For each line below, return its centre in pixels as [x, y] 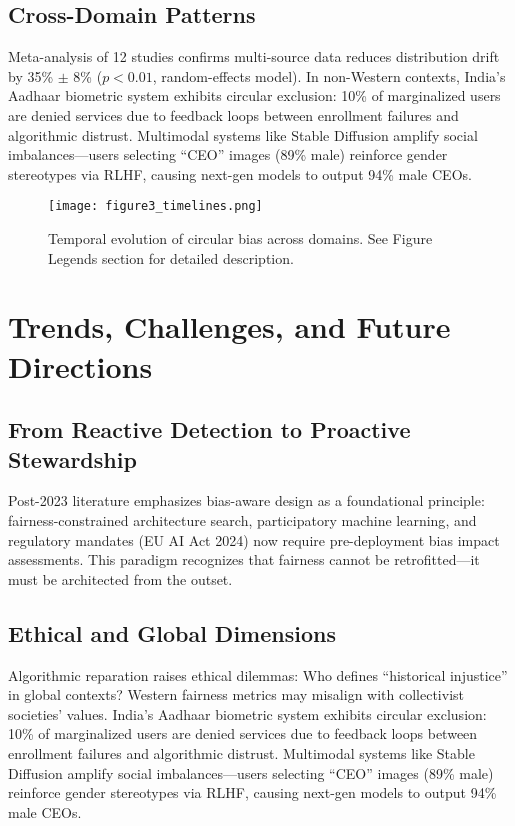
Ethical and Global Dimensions [172, 632]
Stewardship [72, 458]
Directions [80, 365]
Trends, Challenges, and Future [229, 326]
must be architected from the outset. [120, 578]
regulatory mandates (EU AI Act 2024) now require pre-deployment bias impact [254, 539]
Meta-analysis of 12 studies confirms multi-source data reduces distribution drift [254, 56]
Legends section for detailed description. [171, 257]
